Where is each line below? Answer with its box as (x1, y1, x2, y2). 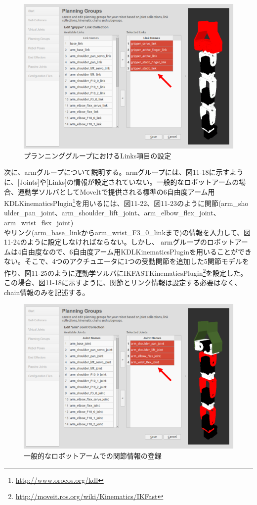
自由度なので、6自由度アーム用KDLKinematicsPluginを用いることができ (21, 246, 252, 256)
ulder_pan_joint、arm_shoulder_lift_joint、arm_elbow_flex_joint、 (4, 207, 220, 218)
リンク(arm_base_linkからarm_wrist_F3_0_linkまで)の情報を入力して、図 (10, 227, 251, 237)
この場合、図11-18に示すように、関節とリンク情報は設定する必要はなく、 (4, 277, 242, 288)
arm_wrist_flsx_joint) (4, 217, 74, 227)
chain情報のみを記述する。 (4, 287, 89, 297)
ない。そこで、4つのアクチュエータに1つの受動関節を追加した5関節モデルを (4, 256, 249, 266)
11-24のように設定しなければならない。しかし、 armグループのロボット (4, 237, 235, 247)
